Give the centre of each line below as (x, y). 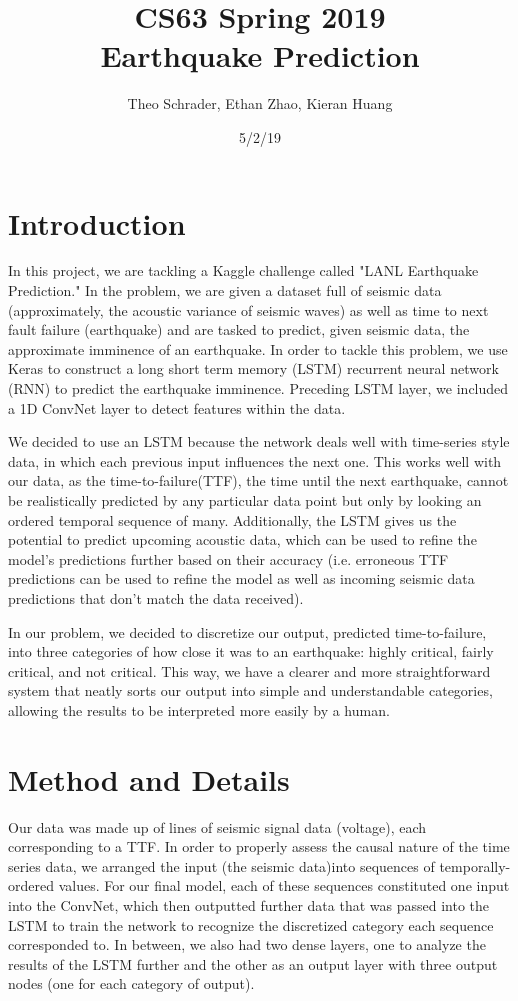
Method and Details (149, 778)
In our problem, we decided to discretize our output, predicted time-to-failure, (247, 631)
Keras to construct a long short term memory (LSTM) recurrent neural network (253, 368)
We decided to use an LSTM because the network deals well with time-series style (259, 441)
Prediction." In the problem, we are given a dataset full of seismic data (225, 290)
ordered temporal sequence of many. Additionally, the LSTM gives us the (232, 519)
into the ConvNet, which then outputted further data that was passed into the (248, 905)
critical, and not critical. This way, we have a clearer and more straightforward (249, 670)
